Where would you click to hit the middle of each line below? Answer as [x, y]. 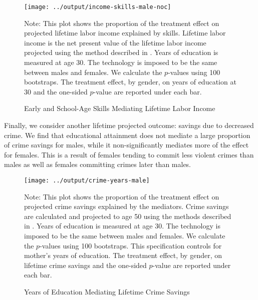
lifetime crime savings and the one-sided [85, 265]
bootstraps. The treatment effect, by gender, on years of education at [130, 82]
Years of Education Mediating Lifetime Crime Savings [107, 291]
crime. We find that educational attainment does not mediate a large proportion [127, 135]
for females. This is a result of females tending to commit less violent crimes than [129, 154]
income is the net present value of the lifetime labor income [115, 42]
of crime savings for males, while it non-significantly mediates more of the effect [126, 145]
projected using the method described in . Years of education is [121, 52]
